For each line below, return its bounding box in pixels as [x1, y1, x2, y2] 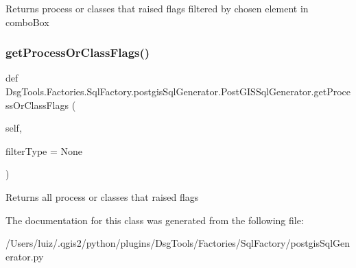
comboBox [5, 14, 49, 29]
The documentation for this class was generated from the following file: [5, 212, 304, 227]
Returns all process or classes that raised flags [5, 189, 199, 204]
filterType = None [5, 143, 83, 158]
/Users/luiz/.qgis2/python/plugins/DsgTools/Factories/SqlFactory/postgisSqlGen [5, 236, 351, 250]
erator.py [5, 249, 44, 263]
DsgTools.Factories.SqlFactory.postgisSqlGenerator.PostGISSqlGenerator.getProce [5, 84, 351, 98]
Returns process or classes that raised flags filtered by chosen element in [5, 1, 309, 15]
